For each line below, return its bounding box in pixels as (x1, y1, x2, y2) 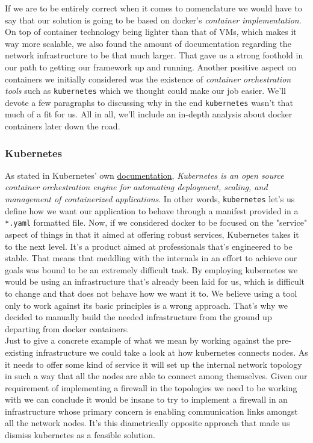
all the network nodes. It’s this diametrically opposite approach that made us (5, 417, 290, 429)
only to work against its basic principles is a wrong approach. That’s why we (5, 299, 288, 311)
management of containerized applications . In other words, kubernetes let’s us (5, 193, 295, 205)
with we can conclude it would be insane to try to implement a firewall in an (5, 393, 288, 406)
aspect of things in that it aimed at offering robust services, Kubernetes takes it (5, 228, 299, 240)
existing (5, 345, 34, 358)
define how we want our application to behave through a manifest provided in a (5, 204, 299, 217)
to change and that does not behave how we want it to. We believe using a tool (5, 287, 297, 299)
